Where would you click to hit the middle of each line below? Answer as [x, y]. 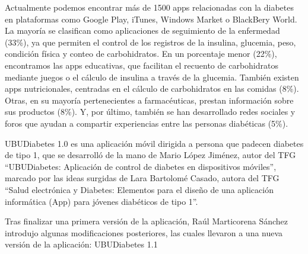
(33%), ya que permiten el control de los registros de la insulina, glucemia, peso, [150, 42]
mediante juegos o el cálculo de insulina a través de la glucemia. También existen [152, 77]
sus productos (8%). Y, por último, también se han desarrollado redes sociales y [150, 112]
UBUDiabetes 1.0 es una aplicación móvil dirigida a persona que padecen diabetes [154, 143]
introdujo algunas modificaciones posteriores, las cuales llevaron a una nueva [144, 232]
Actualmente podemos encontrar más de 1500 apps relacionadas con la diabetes [149, 7]
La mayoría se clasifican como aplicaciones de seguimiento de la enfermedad [142, 30]
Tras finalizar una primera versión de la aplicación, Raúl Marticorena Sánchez [147, 221]
